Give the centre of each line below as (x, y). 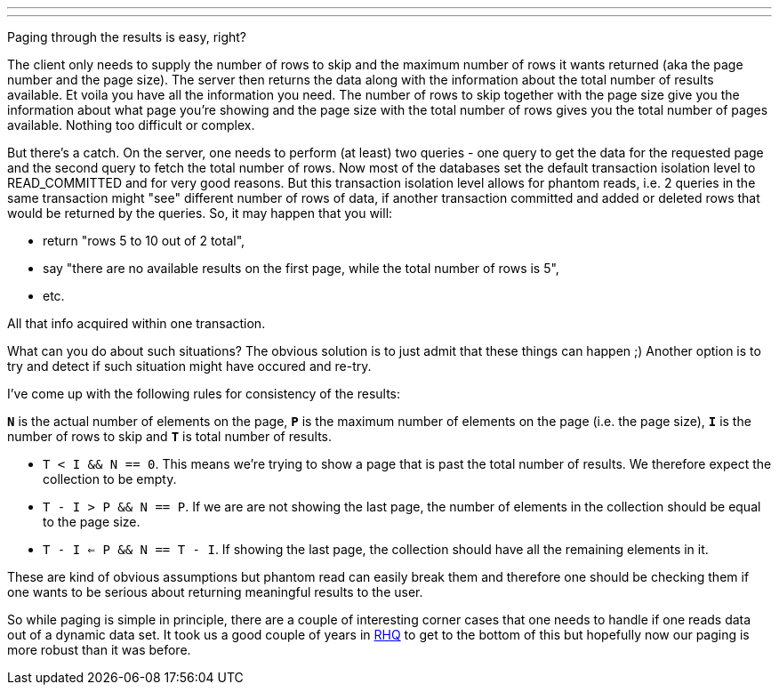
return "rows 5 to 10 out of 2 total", (144, 241)
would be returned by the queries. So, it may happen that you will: (200, 213)
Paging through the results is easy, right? (127, 37)
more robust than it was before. (99, 650)
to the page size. (92, 522)
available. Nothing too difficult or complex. (131, 125)
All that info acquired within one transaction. (137, 323)
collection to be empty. (110, 479)
